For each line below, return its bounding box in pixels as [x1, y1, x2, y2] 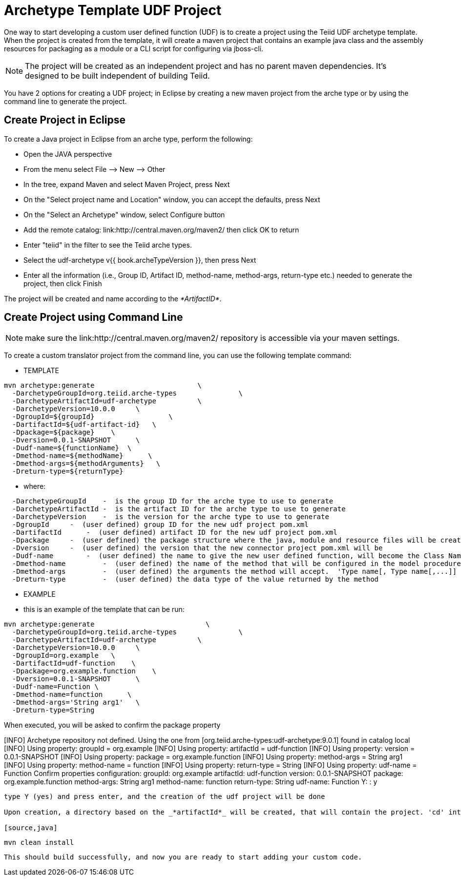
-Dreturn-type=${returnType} [12, 467, 124, 476]
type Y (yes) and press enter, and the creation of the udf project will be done [4, 793, 325, 801]
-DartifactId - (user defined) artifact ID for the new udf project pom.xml [12, 528, 337, 537]
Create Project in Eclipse [4, 114, 126, 126]
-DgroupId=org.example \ [12, 651, 115, 660]
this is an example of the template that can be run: [23, 605, 185, 614]
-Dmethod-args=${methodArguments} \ [12, 460, 161, 468]
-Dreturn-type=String [12, 706, 95, 714]
